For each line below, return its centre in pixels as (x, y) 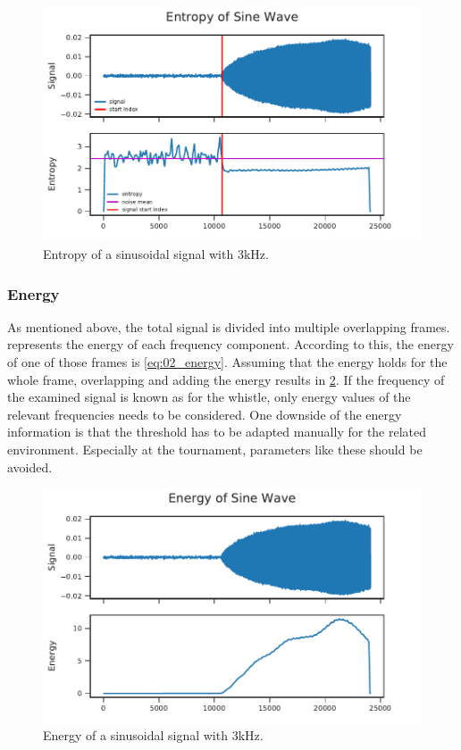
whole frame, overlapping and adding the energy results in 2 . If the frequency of (226, 379)
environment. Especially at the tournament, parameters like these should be (215, 449)
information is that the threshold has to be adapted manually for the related (217, 432)
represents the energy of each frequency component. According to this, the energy (230, 344)
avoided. (30, 467)
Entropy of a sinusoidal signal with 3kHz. (156, 254)
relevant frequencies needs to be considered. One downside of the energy (205, 414)
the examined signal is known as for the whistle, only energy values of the (209, 397)
